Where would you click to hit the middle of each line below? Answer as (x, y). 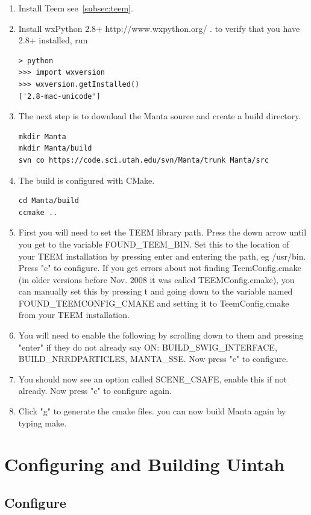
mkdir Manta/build (55, 148)
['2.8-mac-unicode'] (59, 96)
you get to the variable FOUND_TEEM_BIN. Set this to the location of (154, 244)
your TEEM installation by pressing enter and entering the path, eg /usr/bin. (162, 256)
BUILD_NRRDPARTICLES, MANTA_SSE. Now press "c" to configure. (153, 359)
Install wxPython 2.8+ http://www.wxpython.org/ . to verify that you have (159, 28)
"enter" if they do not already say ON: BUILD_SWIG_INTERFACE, (148, 347)
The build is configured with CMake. (86, 180)
